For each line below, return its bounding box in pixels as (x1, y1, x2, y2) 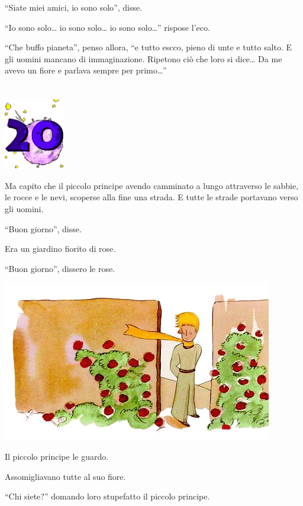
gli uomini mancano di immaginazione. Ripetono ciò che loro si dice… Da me (5, 52, 282, 65)
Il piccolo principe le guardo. (5, 450, 109, 462)
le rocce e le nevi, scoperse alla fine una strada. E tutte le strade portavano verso (5, 191, 298, 203)
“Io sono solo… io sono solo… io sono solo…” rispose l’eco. (5, 21, 210, 33)
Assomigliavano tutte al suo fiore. (5, 470, 126, 482)
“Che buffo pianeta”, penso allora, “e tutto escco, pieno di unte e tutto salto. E (5, 41, 292, 53)
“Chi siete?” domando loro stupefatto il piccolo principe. (5, 490, 210, 502)
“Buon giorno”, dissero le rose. (5, 262, 115, 274)
